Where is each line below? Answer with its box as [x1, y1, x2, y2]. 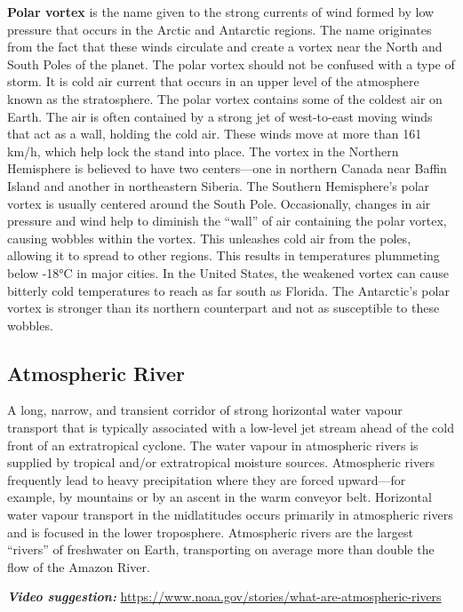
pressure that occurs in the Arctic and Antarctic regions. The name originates [7, 20, 432, 38]
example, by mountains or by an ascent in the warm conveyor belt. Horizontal [7, 488, 432, 506]
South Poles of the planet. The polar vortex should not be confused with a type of [7, 54, 455, 73]
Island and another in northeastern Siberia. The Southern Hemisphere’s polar [7, 176, 430, 195]
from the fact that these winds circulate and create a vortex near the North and [7, 37, 443, 56]
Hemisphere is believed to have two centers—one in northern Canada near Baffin [7, 159, 447, 178]
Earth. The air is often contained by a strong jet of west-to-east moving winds [7, 107, 433, 125]
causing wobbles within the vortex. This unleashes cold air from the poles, [7, 228, 411, 247]
